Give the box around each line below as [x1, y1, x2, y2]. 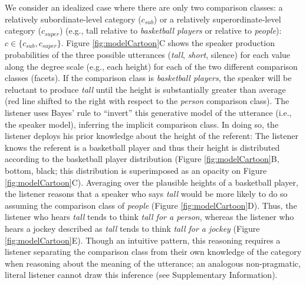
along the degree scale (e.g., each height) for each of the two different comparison [5, 60, 298, 72]
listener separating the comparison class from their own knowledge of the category [5, 245, 302, 258]
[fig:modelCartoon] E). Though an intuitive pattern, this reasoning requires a [5, 234, 281, 246]
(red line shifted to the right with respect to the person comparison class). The [5, 95, 289, 107]
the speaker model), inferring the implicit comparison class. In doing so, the [5, 118, 279, 130]
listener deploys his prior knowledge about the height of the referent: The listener [5, 129, 298, 142]
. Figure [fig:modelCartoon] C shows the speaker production [61, 36, 275, 48]
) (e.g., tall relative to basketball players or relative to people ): [59, 24, 282, 37]
